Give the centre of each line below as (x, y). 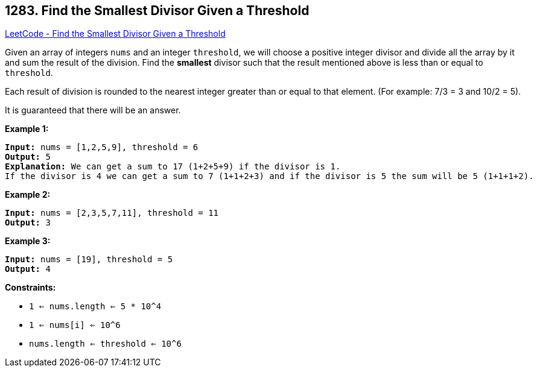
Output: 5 (28, 157)
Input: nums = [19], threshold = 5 (89, 260)
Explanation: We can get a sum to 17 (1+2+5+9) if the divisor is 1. (173, 167)
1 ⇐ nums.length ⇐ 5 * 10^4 (95, 307)
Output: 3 (28, 223)
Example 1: (27, 129)
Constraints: (30, 288)
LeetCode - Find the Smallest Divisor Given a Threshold (115, 34)
